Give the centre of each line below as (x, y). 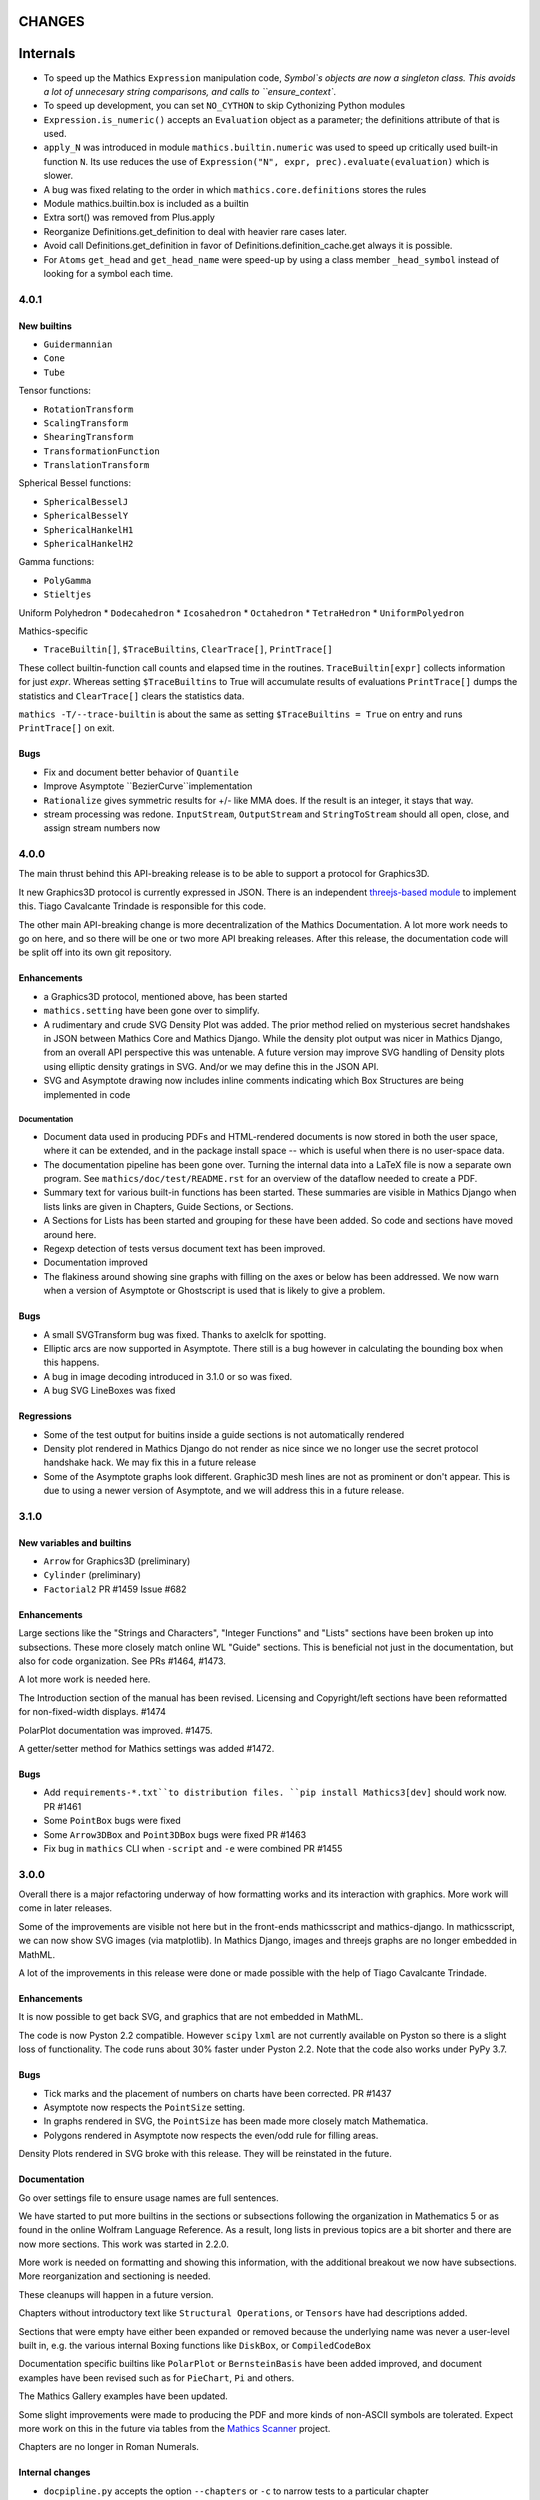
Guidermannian (78, 344)
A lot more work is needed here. (84, 1679)
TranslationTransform (96, 465)
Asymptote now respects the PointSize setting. (144, 2107)
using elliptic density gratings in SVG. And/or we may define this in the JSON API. (211, 1066)
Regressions (45, 1416)
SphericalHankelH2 (88, 544)
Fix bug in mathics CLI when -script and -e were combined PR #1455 (193, 1848)
